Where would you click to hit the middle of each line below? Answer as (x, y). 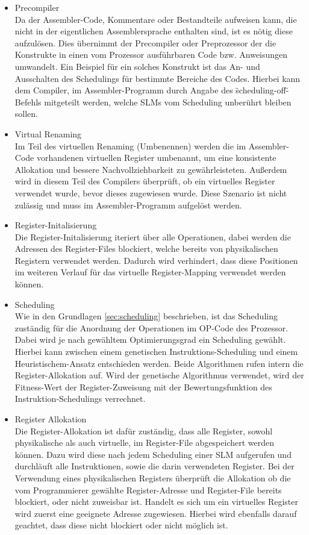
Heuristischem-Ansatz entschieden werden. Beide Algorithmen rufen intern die (159, 363)
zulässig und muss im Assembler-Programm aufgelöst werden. (128, 205)
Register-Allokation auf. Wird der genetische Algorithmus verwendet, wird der (159, 375)
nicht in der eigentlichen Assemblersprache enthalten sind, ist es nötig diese (154, 31)
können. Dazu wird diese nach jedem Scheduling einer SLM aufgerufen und (153, 454)
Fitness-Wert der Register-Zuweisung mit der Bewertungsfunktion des (143, 386)
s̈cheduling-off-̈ (262, 90)
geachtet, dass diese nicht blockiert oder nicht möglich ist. (121, 525)
